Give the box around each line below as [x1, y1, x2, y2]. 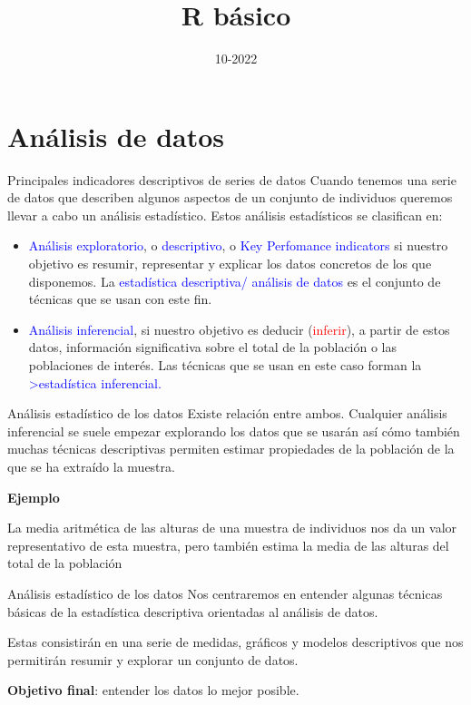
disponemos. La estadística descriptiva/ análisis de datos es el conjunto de [28, 271, 441, 290]
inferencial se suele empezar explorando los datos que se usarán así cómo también [7, 421, 460, 440]
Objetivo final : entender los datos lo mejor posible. [7, 681, 299, 700]
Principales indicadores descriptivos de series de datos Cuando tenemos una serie [7, 170, 456, 189]
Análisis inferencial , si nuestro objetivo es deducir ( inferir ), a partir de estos [28, 319, 450, 338]
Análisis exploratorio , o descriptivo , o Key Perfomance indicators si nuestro [28, 236, 448, 255]
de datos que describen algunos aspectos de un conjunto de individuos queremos [7, 188, 453, 207]
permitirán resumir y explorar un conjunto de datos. [7, 650, 299, 669]
